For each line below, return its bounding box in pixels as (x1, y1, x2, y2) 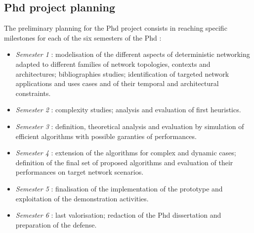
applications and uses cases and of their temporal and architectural (15, 78, 219, 89)
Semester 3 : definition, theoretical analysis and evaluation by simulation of (15, 121, 244, 131)
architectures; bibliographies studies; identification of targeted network (15, 68, 229, 79)
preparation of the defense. (15, 219, 97, 230)
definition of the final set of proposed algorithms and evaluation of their (15, 157, 233, 167)
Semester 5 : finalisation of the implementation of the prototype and (15, 183, 223, 193)
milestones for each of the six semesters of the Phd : (4, 32, 162, 43)
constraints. (15, 88, 51, 98)
